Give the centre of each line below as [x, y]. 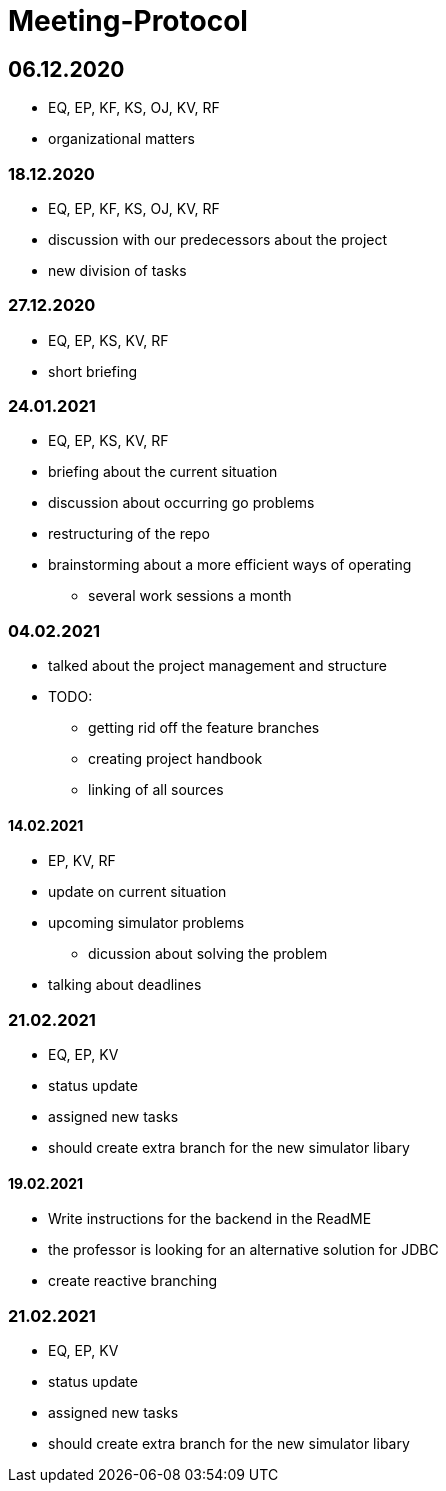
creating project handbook [175, 759]
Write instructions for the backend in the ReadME [210, 1219]
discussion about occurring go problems [181, 503]
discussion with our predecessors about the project [218, 239]
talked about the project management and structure [218, 666]
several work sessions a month [190, 596]
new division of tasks [117, 270]
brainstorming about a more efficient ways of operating [230, 565]
